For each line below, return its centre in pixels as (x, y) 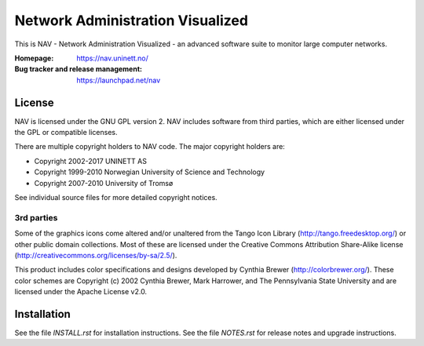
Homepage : (34, 58)
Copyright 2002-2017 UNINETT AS (90, 161)
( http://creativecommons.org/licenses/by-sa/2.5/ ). (96, 255)
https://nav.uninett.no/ (113, 58)
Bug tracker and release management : (79, 69)
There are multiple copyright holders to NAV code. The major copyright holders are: (150, 147)
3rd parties (36, 217)
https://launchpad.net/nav (119, 80)
